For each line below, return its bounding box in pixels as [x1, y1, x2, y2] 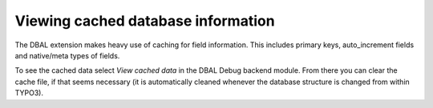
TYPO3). [14, 88, 44, 98]
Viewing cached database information [14, 12, 276, 30]
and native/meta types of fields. [14, 50, 120, 60]
